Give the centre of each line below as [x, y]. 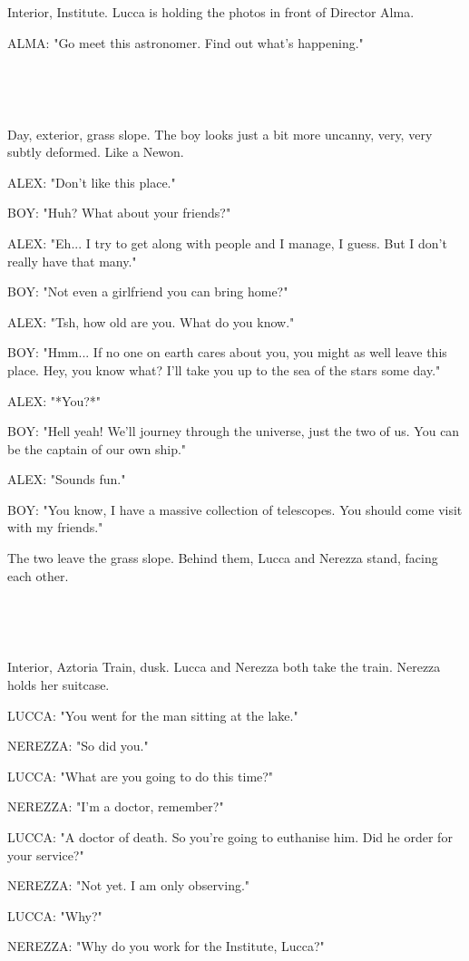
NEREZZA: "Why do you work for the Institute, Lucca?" [166, 946]
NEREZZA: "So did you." [78, 746]
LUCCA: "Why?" [55, 915]
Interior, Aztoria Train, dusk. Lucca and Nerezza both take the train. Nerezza [224, 667]
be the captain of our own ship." [97, 448]
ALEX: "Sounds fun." [67, 479]
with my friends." [55, 527]
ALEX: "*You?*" [54, 400]
